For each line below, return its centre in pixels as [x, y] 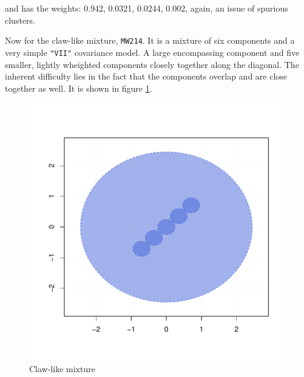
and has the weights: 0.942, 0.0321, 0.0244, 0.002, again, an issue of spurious [147, 8]
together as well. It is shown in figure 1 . [79, 88]
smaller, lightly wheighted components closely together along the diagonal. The [152, 64]
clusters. [20, 20]
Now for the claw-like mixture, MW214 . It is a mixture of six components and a [150, 40]
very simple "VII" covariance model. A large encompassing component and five [152, 52]
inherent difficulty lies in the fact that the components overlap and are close [146, 76]
